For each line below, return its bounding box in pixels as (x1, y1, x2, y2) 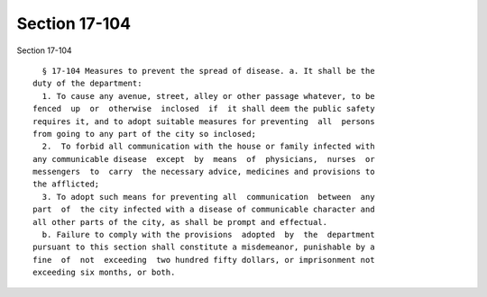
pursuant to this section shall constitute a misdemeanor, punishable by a (32, 242, 375, 252)
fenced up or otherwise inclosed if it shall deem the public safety (32, 103, 375, 114)
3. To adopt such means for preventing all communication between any (41, 192, 375, 202)
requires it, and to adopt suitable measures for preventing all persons (32, 116, 375, 126)
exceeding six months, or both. (32, 267, 176, 278)
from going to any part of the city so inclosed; (32, 129, 257, 139)
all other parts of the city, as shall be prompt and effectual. (32, 217, 328, 227)
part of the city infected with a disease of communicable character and (32, 204, 375, 215)
